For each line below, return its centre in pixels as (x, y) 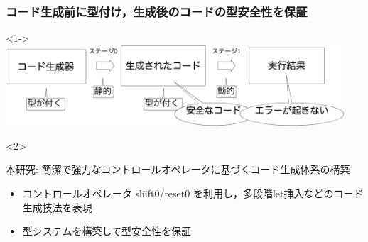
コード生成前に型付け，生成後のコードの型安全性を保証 (157, 11)
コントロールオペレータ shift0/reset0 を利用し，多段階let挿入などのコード (193, 193)
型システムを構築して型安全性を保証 (107, 231)
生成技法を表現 (57, 207)
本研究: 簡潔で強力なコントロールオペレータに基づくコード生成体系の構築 (178, 169)
